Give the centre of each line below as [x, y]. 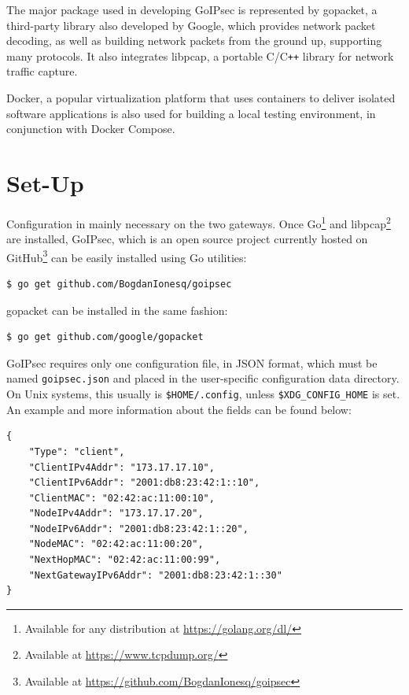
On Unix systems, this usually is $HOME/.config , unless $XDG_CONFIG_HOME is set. [203, 394]
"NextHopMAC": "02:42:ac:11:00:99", [125, 560]
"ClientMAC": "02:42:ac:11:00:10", [122, 498]
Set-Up [45, 183]
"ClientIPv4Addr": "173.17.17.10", [122, 467]
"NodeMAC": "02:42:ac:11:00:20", [116, 544]
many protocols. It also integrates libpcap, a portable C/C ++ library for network [200, 55]
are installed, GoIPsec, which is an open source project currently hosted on [187, 239]
